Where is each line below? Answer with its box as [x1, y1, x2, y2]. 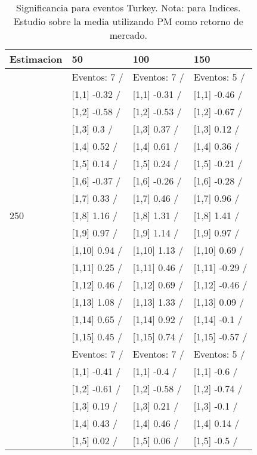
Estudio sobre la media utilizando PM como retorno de [13, 14, 243, 28]
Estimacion [10, 52, 63, 66]
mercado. [109, 28, 147, 42]
